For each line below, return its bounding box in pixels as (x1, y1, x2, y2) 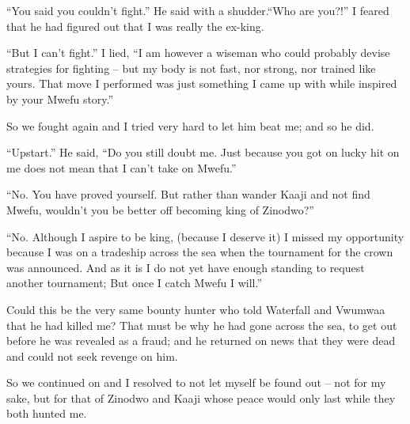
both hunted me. (6, 405, 87, 422)
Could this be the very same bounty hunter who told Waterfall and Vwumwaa (6, 301, 385, 317)
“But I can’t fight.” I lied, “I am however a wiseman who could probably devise (6, 44, 390, 61)
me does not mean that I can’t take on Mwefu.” (6, 159, 237, 176)
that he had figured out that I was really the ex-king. (6, 17, 264, 34)
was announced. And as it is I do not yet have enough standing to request (6, 259, 365, 275)
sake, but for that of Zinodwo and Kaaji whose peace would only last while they (6, 389, 396, 406)
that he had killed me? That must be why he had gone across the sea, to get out (6, 316, 397, 333)
